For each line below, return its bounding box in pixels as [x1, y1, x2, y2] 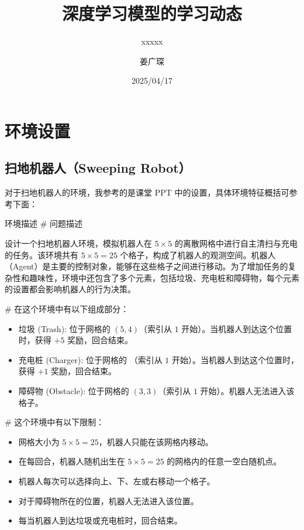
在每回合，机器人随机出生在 [18, 455, 125, 467]
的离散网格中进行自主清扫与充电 [174, 237, 298, 249]
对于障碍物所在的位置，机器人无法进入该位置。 [18, 494, 199, 507]
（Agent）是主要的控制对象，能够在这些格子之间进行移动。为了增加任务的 [5, 260, 288, 272]
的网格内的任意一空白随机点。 [167, 455, 282, 467]
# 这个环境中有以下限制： [5, 416, 105, 428]
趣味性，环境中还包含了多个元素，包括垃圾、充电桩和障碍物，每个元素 [29, 271, 299, 283]
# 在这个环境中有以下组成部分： [5, 303, 129, 315]
